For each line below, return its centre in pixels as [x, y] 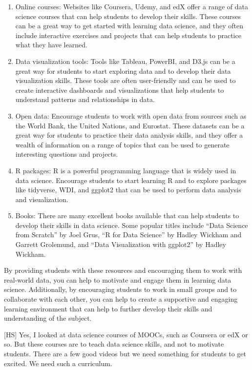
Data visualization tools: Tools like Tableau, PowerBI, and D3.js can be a [125, 61]
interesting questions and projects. [67, 154]
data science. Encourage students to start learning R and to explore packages [131, 180]
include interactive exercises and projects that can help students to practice [128, 35]
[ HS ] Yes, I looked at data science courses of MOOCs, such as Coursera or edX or [126, 334]
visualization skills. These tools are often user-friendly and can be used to [126, 80]
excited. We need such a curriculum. [58, 363]
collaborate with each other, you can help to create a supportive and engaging [121, 299]
